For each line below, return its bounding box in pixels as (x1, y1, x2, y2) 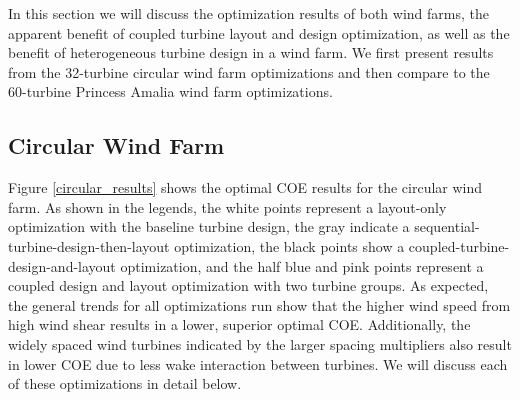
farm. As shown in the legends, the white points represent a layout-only (8, 196, 447, 217)
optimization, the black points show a (174, 235, 405, 256)
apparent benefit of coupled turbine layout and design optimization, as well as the (8, 22, 510, 43)
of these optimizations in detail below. (8, 373, 242, 394)
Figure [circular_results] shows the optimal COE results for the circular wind (8, 177, 483, 198)
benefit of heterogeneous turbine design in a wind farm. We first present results (8, 42, 494, 63)
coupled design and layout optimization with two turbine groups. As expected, (8, 275, 489, 296)
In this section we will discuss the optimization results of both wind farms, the (8, 3, 489, 23)
